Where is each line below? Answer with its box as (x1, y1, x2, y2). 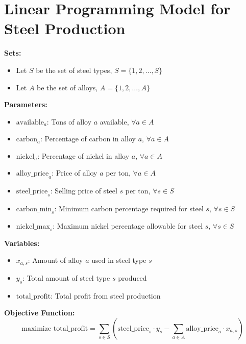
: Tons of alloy (46, 116, 92, 127)
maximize (21, 325, 52, 332)
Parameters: (4, 99, 47, 110)
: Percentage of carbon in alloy (40, 133, 136, 144)
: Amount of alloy (28, 255, 83, 265)
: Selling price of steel (50, 185, 117, 196)
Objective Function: (4, 307, 75, 318)
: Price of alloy (52, 167, 97, 178)
